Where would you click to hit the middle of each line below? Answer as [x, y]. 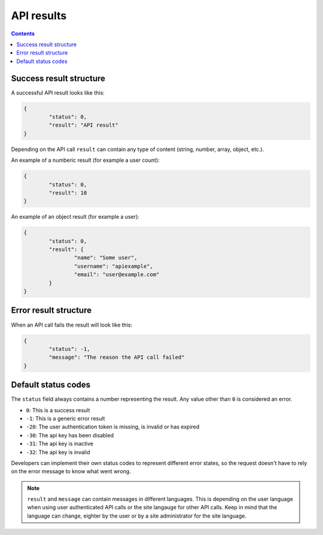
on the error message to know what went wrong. [71, 471]
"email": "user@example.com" [117, 275]
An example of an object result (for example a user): [75, 217]
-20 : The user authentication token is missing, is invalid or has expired [113, 427]
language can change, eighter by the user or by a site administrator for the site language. [137, 516]
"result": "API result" [84, 125]
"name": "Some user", [106, 258]
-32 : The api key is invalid [58, 452]
